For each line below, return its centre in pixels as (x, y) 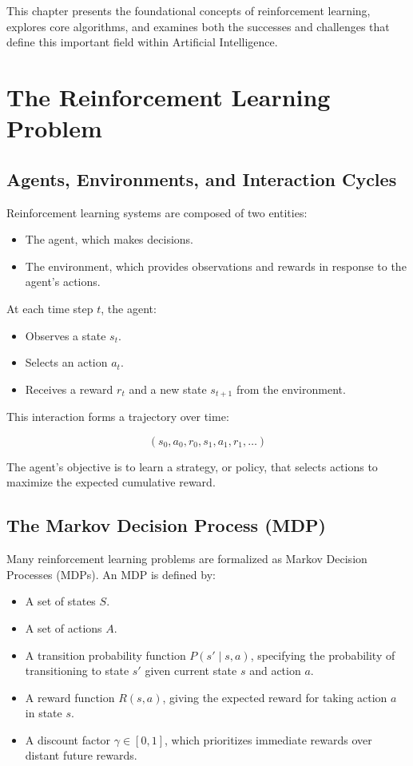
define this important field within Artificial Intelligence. (142, 42)
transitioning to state (77, 671)
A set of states (60, 601)
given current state (191, 671)
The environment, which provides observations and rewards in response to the (216, 266)
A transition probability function (105, 655)
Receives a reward (69, 389)
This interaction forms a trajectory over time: (118, 417)
